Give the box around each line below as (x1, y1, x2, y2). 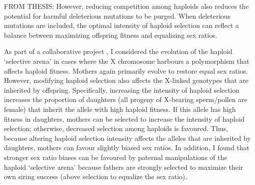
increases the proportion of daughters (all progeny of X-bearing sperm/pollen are (4, 94, 248, 105)
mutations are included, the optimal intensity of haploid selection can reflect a (4, 20, 239, 30)
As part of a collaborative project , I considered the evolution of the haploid (4, 46, 232, 56)
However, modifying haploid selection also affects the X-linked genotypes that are (4, 75, 249, 85)
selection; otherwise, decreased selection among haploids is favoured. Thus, (4, 123, 228, 133)
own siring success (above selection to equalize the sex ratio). (4, 171, 187, 182)
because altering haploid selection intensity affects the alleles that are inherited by (4, 132, 251, 143)
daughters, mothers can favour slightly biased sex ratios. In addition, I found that (4, 142, 250, 153)
